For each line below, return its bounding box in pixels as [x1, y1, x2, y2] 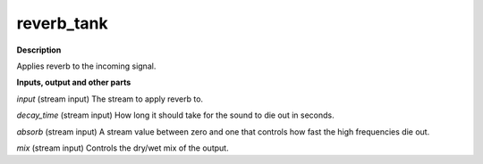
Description [16, 45, 62, 55]
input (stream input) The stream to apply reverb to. [16, 94, 204, 104]
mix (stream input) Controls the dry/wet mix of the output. [16, 143, 229, 153]
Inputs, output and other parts [16, 77, 131, 88]
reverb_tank [16, 13, 108, 33]
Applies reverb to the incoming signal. [16, 61, 157, 71]
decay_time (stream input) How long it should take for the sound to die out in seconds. [16, 110, 335, 120]
